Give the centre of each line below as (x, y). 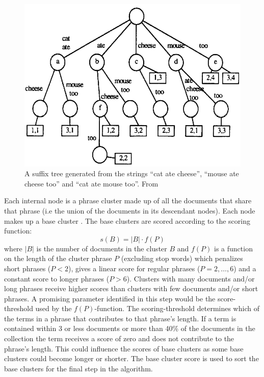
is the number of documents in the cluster (102, 248)
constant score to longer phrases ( (57, 278)
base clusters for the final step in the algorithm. (78, 368)
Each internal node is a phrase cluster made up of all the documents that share (128, 201)
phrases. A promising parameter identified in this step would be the (110, 298)
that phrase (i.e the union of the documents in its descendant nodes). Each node (130, 210)
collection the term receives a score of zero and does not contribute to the (119, 338)
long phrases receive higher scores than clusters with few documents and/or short (131, 288)
